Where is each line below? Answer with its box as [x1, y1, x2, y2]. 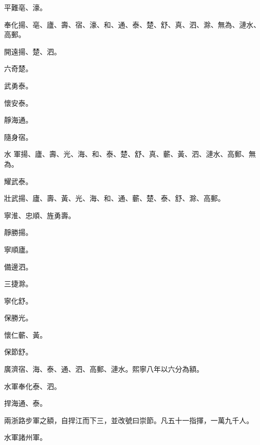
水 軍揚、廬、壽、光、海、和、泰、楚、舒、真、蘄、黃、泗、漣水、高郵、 [4, 149, 249, 159]
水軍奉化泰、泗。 [4, 380, 61, 391]
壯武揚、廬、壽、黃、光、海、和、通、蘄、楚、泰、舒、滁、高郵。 [4, 193, 225, 203]
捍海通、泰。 [4, 398, 47, 408]
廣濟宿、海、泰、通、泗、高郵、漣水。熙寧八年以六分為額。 [4, 364, 204, 374]
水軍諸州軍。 [4, 432, 47, 442]
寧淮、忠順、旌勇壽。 [4, 210, 75, 220]
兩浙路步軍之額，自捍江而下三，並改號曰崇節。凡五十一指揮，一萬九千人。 [4, 414, 253, 425]
